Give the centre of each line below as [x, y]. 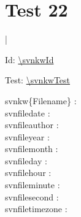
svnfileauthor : [32, 125]
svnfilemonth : [32, 149]
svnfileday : [26, 160]
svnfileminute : [33, 185]
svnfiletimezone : [36, 209]
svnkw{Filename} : [41, 100]
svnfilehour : [28, 173]
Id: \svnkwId [29, 59]
